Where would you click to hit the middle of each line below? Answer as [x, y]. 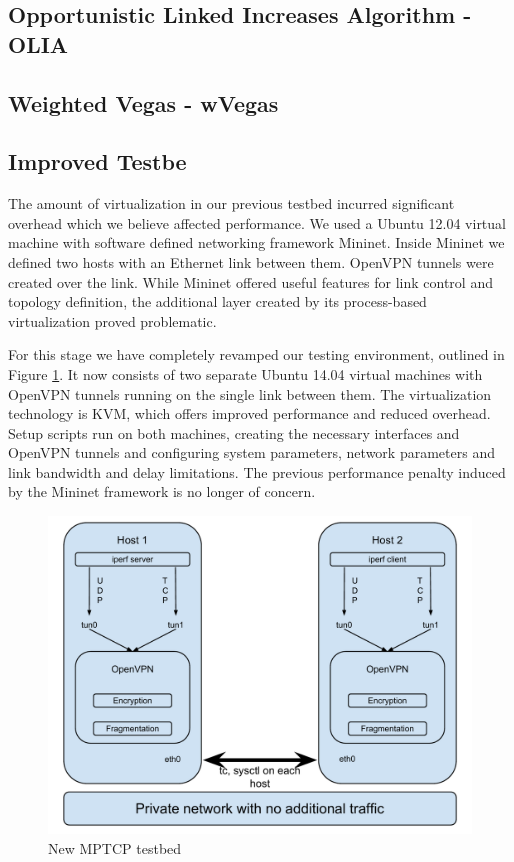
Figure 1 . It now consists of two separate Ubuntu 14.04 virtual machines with [245, 373]
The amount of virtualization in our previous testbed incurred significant [231, 203]
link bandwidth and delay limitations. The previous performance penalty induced [257, 471]
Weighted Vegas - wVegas [143, 102]
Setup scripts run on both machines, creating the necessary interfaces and [234, 432]
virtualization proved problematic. [112, 320]
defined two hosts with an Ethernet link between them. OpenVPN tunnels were [251, 261]
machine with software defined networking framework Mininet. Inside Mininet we [256, 242]
